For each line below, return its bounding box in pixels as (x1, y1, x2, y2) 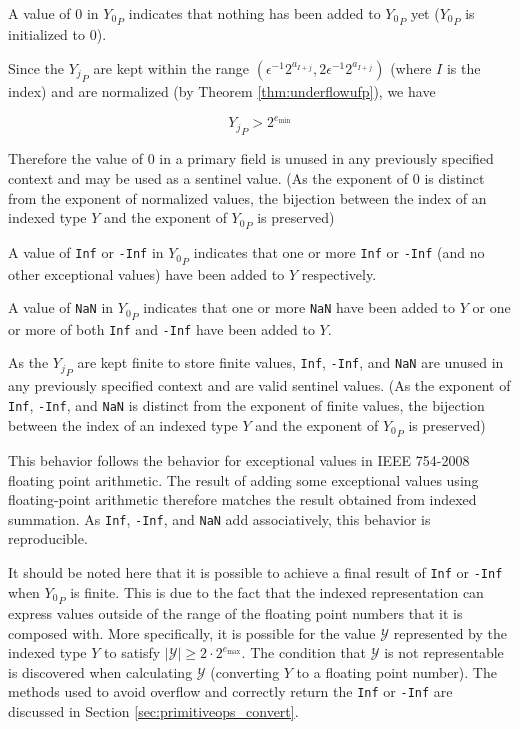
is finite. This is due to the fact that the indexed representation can (70, 581, 484, 602)
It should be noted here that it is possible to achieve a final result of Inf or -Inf (8, 562, 503, 582)
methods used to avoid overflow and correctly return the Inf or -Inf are (8, 681, 453, 702)
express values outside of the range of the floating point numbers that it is (8, 602, 463, 623)
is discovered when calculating (8, 661, 193, 682)
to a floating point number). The (296, 661, 497, 682)
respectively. (301, 263, 377, 284)
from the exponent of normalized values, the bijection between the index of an (8, 187, 487, 208)
